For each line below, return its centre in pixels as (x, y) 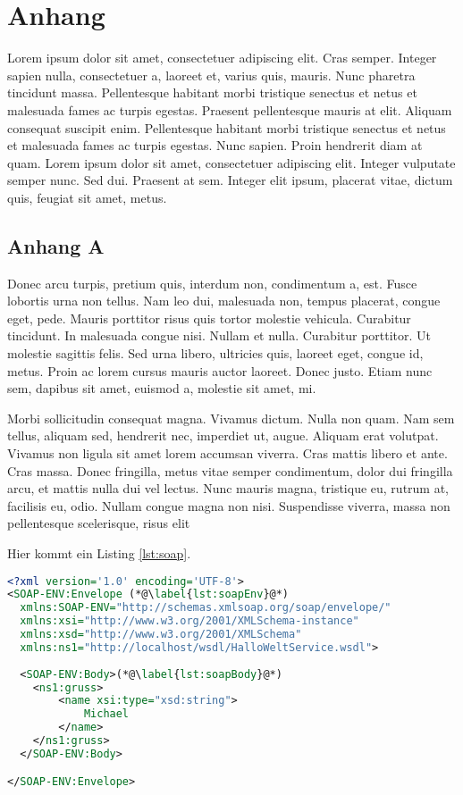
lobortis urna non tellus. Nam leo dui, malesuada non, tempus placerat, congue (224, 301)
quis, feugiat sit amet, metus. (87, 197)
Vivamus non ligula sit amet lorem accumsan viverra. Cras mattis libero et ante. (227, 453)
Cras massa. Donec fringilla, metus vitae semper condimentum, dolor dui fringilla (230, 470)
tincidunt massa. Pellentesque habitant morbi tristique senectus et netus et (212, 92)
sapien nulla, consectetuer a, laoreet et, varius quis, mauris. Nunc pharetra (211, 75)
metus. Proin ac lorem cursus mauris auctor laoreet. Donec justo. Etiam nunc (220, 370)
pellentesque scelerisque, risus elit (99, 523)
